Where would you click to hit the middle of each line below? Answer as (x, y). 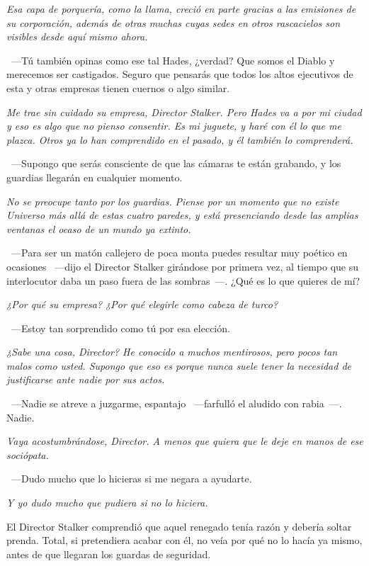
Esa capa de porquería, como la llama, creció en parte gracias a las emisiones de (181, 9)
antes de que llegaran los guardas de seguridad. (109, 554)
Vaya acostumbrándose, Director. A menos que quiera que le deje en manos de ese (185, 441)
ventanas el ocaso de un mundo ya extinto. (99, 228)
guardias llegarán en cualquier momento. (95, 177)
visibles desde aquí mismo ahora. (77, 36)
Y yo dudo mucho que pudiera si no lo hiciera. (107, 503)
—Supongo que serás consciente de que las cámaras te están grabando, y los (176, 163)
